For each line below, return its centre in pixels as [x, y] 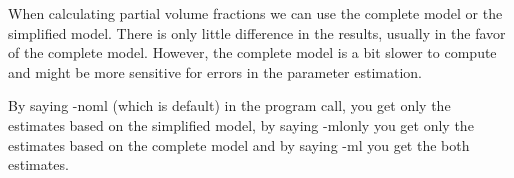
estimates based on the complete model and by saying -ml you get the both [239, 144]
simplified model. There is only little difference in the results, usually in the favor [257, 32]
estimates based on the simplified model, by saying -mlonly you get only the [241, 124]
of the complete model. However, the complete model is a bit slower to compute [252, 52]
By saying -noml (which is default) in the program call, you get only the [229, 105]
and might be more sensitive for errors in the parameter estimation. [215, 71]
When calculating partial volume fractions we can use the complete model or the [255, 13]
